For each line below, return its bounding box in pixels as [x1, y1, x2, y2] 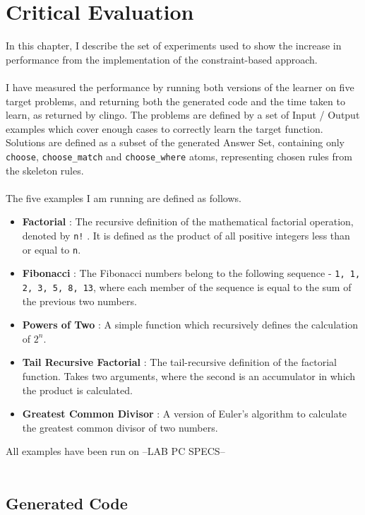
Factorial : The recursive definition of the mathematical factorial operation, [22, 214, 354, 229]
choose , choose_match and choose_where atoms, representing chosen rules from [6, 148, 352, 163]
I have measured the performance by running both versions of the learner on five [6, 79, 354, 94]
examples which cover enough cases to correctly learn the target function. [6, 121, 323, 136]
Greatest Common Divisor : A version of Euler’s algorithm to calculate [22, 406, 347, 421]
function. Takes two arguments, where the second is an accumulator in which [22, 368, 356, 383]
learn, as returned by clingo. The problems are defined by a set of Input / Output [6, 107, 360, 122]
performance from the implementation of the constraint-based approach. [6, 52, 318, 66]
